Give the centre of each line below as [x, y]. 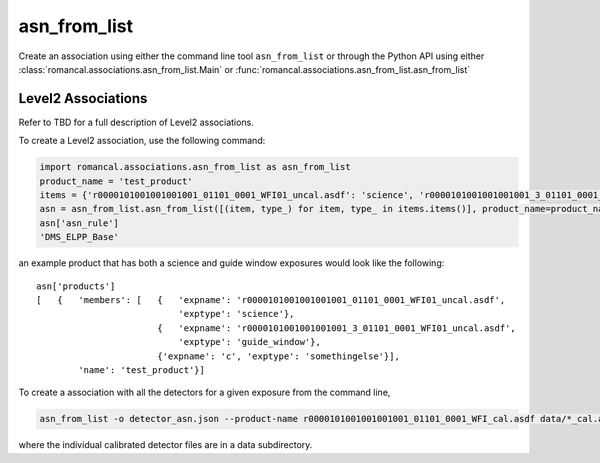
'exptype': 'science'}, [236, 314]
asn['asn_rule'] [79, 223]
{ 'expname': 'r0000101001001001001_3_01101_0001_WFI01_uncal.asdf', [336, 328]
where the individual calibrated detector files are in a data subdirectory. [165, 445]
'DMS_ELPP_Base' [79, 237]
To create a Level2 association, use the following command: [142, 141]
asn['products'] [76, 286]
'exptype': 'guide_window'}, [250, 342]
